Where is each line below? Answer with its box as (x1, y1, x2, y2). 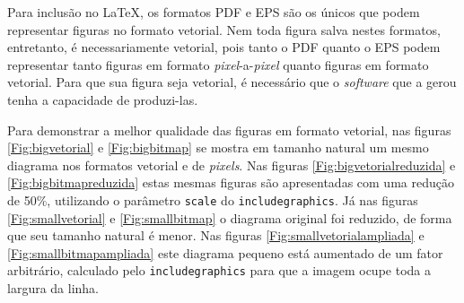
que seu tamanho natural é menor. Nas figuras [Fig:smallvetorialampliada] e (7, 226, 425, 245)
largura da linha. (7, 279, 100, 298)
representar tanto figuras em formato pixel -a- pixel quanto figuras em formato (7, 55, 429, 74)
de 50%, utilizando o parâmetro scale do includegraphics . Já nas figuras (7, 190, 418, 209)
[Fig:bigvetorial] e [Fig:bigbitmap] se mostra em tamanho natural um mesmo (7, 138, 429, 157)
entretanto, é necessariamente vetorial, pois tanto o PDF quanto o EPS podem (7, 38, 441, 56)
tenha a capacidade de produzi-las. (7, 90, 198, 108)
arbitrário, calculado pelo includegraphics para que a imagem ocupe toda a (7, 261, 431, 280)
